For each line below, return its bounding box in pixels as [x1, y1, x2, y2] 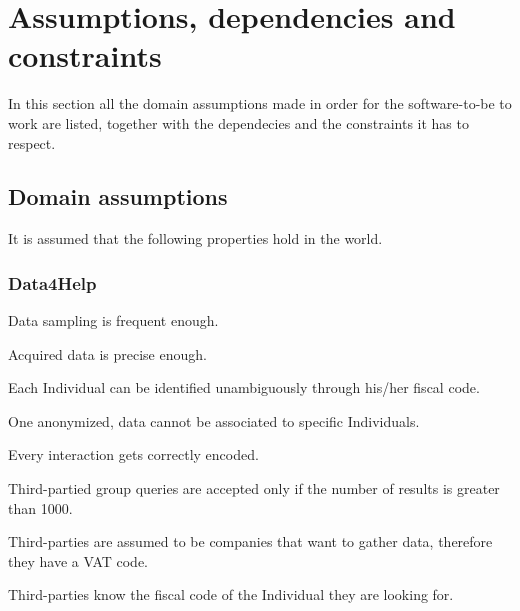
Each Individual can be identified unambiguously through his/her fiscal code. [8, 377, 480, 398]
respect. [8, 132, 56, 153]
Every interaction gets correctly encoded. [8, 444, 259, 465]
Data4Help [8, 270, 97, 295]
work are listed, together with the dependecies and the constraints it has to [8, 112, 469, 133]
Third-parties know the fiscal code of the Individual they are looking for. [8, 584, 454, 605]
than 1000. [8, 497, 73, 518]
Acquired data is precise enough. [8, 343, 207, 364]
